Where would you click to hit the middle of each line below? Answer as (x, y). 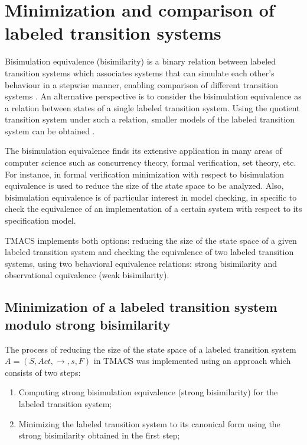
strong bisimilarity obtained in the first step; (99, 435)
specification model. (40, 220)
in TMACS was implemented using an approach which (192, 361)
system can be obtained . (50, 130)
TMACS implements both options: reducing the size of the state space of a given (151, 240)
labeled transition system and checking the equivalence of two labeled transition (149, 252)
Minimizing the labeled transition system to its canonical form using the (149, 423)
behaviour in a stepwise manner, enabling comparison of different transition (141, 84)
